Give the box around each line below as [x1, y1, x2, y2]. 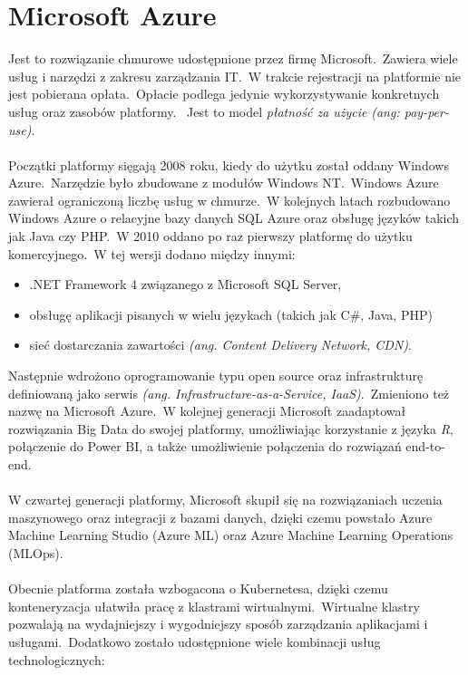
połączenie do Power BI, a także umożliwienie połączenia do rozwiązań [8, 437, 402, 456]
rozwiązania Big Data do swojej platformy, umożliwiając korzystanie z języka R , [8, 419, 453, 438]
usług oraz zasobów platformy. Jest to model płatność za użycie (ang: [8, 101, 400, 121]
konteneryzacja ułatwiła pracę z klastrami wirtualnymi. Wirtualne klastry [8, 596, 420, 615]
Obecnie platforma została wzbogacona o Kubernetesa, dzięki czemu [8, 579, 388, 598]
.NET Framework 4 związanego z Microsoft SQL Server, [29, 275, 342, 294]
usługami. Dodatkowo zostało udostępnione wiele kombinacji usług [8, 632, 381, 651]
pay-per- [404, 101, 449, 121]
